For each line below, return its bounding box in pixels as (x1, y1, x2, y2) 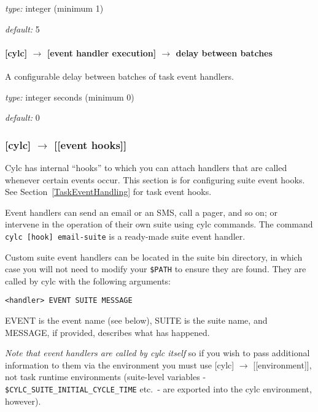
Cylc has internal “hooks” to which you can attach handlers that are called (5, 161, 287, 174)
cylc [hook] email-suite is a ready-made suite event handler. (5, 229, 246, 242)
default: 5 (5, 22, 40, 35)
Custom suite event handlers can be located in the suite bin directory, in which (5, 250, 303, 263)
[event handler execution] (47, 46, 157, 59)
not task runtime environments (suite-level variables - (5, 370, 206, 383)
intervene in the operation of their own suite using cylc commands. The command (5, 218, 313, 231)
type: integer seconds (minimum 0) (5, 90, 134, 103)
